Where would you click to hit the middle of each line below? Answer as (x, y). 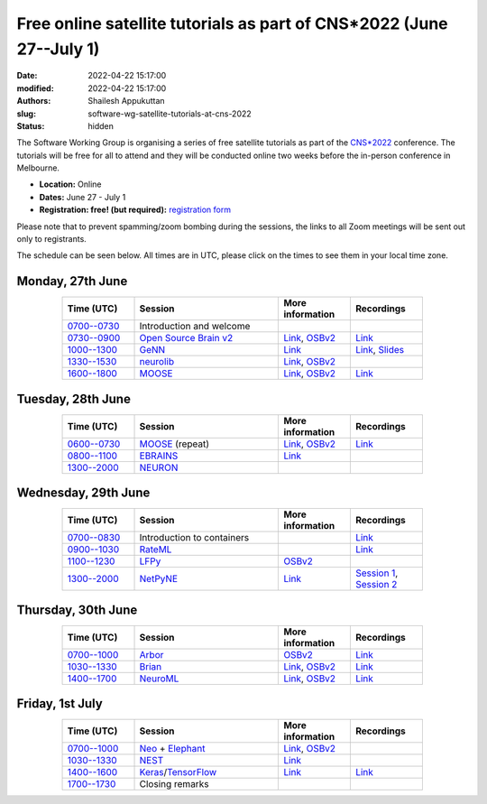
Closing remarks (174, 784)
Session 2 (376, 585)
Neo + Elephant (172, 749)
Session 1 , (377, 573)
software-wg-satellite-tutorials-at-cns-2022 (170, 114)
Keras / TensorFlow (178, 772)
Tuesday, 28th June (74, 398)
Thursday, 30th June (77, 610)
